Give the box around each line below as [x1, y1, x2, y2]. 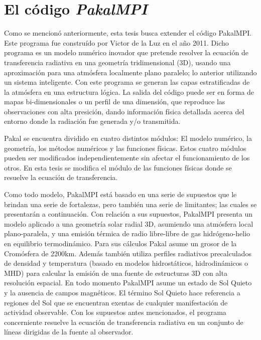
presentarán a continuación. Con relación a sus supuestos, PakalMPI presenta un [4, 209, 252, 219]
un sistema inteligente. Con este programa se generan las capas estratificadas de [4, 77, 250, 87]
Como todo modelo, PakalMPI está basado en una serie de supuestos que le [4, 189, 237, 200]
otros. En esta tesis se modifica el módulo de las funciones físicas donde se [4, 162, 232, 173]
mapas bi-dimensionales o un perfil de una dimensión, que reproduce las [4, 96, 225, 107]
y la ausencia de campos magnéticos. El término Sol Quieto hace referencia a [4, 287, 240, 297]
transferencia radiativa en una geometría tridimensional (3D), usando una [4, 57, 231, 67]
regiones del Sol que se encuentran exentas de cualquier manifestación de [4, 297, 228, 307]
